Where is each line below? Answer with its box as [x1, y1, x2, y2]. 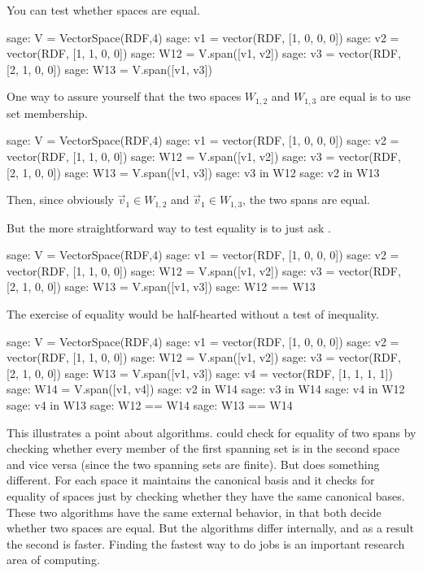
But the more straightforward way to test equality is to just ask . [7, 219, 331, 236]
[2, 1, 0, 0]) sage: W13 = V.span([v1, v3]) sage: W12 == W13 [7, 278, 316, 295]
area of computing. [7, 551, 100, 568]
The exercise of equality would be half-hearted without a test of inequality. [7, 306, 379, 323]
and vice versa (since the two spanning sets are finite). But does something [7, 455, 380, 472]
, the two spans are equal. [242, 191, 370, 208]
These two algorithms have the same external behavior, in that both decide [7, 503, 382, 520]
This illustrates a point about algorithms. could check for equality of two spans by [7, 423, 416, 441]
